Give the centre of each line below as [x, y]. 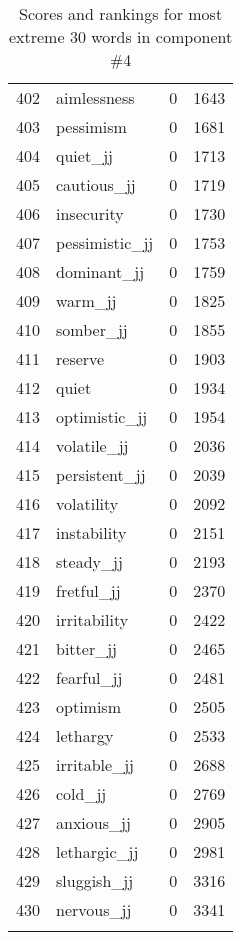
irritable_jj [95, 764]
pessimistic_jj [105, 242]
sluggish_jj [95, 880]
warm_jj [86, 300]
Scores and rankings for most [121, 13]
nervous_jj [94, 909]
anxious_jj [93, 822]
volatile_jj [92, 445]
